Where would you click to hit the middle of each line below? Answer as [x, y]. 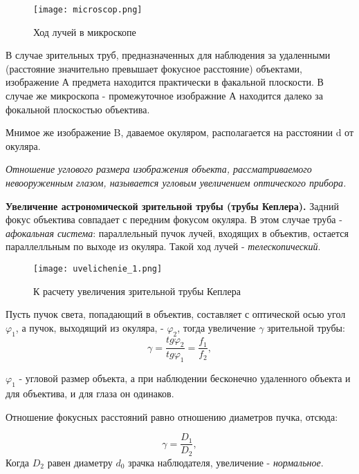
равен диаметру [80, 462]
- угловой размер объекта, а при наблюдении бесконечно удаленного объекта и [185, 378]
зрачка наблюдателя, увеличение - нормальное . [226, 462]
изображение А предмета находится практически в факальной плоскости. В [165, 82]
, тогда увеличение [217, 327]
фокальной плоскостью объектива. [78, 109]
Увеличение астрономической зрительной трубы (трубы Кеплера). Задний [172, 206]
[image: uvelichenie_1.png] [98, 268]
